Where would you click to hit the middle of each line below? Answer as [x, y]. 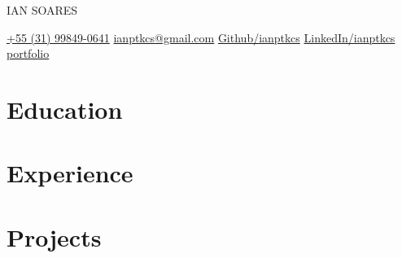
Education [65, 109]
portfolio [28, 53]
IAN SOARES [42, 10]
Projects [54, 236]
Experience [70, 173]
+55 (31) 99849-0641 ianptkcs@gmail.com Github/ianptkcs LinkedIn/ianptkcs [201, 37]
